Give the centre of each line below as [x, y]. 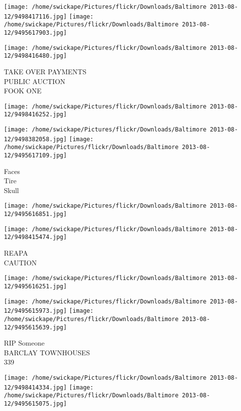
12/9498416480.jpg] [35, 56]
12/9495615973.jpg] [35, 311]
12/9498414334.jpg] [35, 387]
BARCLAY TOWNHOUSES [47, 352]
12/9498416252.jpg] [35, 115]
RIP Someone [24, 343]
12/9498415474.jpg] [35, 237]
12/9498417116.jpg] [35, 16]
